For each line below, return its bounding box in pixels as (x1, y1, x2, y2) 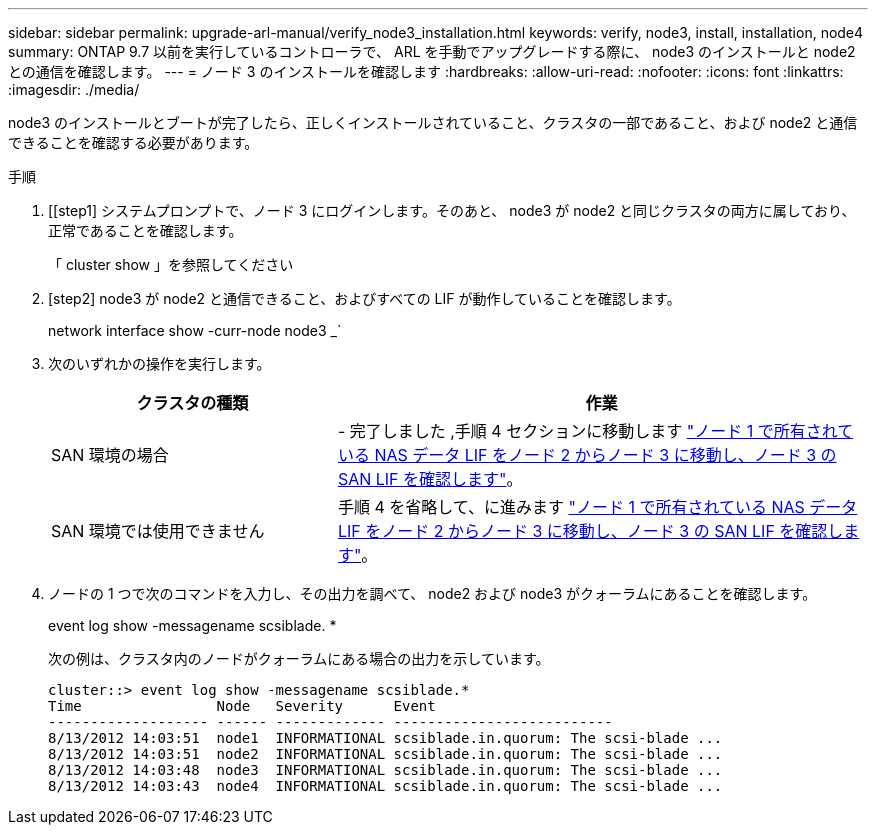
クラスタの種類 (136, 393, 249, 413)
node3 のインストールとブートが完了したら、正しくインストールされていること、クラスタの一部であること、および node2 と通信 (8, 114, 858, 131)
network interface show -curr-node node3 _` (48, 322, 342, 339)
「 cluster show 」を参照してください (48, 256, 294, 273)
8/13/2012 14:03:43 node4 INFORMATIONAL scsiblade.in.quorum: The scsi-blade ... (48, 778, 723, 794)
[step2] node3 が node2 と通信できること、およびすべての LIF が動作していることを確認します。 (48, 290, 681, 307)
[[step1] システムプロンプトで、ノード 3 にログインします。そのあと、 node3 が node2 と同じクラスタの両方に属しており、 (48, 202, 856, 219)
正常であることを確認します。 (48, 222, 243, 239)
